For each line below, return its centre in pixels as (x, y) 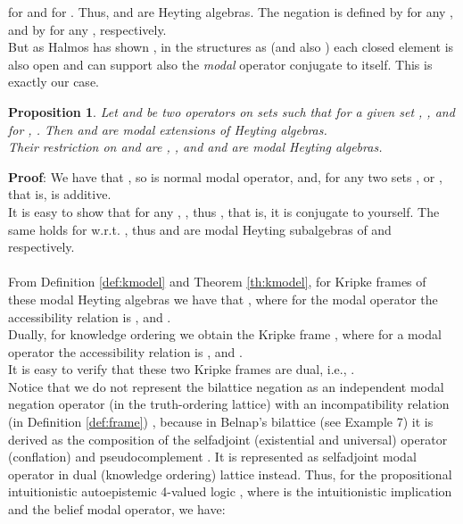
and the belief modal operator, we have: (117, 509)
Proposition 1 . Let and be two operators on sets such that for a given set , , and (231, 111)
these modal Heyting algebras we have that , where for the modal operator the (223, 299)
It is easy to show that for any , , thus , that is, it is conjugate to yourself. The (224, 211)
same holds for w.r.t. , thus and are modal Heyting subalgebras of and (200, 229)
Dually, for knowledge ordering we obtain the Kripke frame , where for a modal (225, 334)
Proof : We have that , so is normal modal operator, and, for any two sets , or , (225, 176)
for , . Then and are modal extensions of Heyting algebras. (168, 129)
